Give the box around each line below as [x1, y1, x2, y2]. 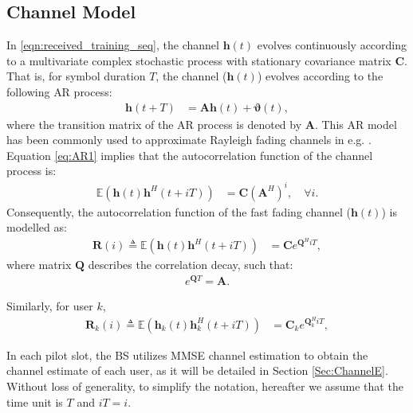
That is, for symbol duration [6, 68, 146, 84]
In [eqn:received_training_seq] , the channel [6, 37, 219, 53]
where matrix [6, 256, 72, 273]
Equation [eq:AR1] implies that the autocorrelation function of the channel [6, 146, 373, 163]
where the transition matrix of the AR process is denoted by [6, 115, 302, 132]
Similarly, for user [6, 298, 93, 314]
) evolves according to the [257, 68, 383, 84]
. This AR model [314, 115, 397, 132]
